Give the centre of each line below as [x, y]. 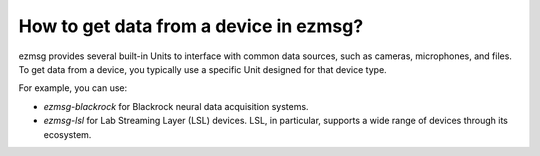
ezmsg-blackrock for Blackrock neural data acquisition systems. [176, 106]
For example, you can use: [73, 88]
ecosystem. [67, 134]
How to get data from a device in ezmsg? [191, 26]
